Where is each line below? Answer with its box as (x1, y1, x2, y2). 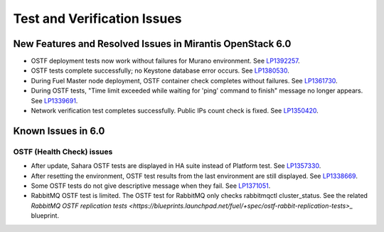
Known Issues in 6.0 (13, 125, 105, 137)
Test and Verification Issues (13, 11, 182, 26)
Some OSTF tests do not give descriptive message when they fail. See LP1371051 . (31, 181, 271, 190)
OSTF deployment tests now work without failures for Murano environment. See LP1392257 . (31, 57, 300, 65)
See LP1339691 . (31, 96, 78, 105)
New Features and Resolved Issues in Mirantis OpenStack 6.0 (13, 38, 292, 50)
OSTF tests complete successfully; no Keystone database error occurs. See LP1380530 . (31, 66, 289, 75)
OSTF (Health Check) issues (13, 147, 113, 157)
